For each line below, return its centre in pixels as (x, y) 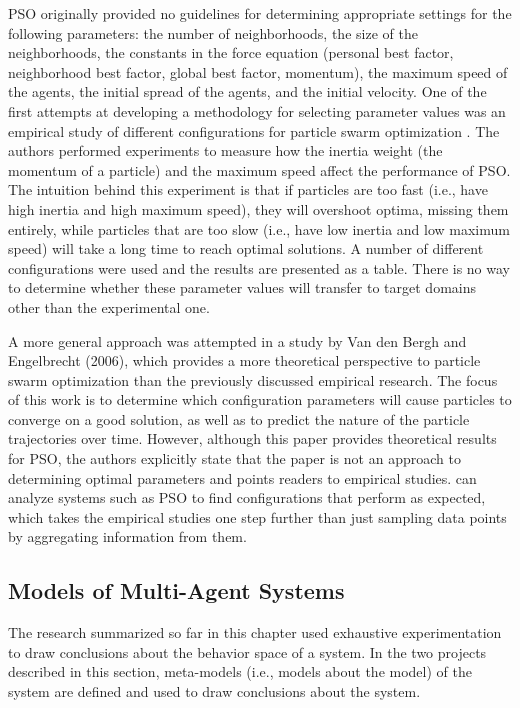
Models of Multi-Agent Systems (176, 590)
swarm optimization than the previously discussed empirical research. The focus (253, 379)
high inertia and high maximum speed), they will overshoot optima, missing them (258, 208)
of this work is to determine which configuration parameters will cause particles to (260, 399)
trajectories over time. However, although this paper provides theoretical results (252, 438)
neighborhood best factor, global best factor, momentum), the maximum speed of (258, 71)
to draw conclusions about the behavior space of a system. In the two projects (247, 651)
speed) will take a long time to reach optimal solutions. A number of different (246, 248)
